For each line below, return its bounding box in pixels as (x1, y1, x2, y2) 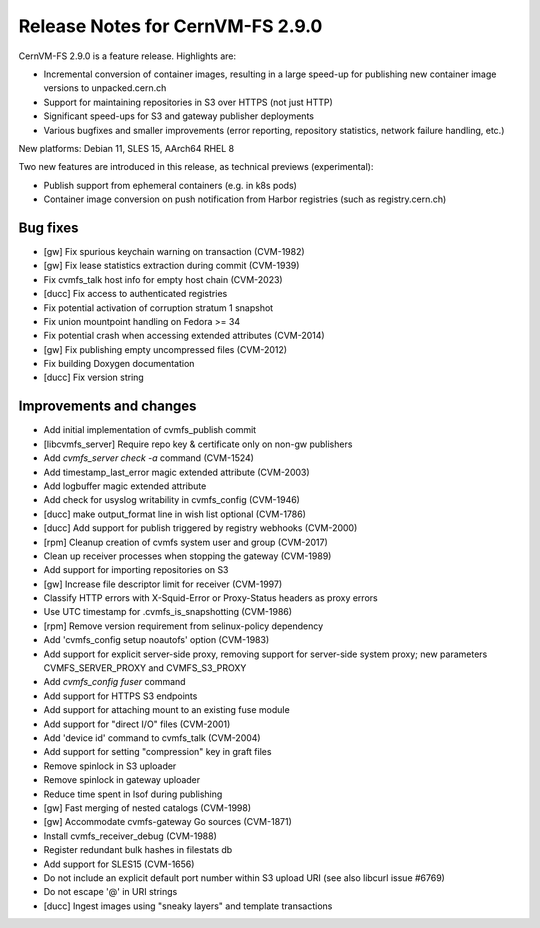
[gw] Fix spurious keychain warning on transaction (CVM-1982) (43, 245, 305, 257)
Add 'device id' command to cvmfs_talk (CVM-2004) (43, 731, 261, 744)
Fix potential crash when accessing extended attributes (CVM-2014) (43, 330, 325, 342)
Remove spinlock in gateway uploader (43, 774, 201, 786)
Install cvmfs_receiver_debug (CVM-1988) (43, 830, 217, 842)
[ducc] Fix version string (43, 371, 144, 384)
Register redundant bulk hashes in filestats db (43, 844, 233, 856)
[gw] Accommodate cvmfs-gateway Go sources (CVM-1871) (43, 816, 292, 828)
